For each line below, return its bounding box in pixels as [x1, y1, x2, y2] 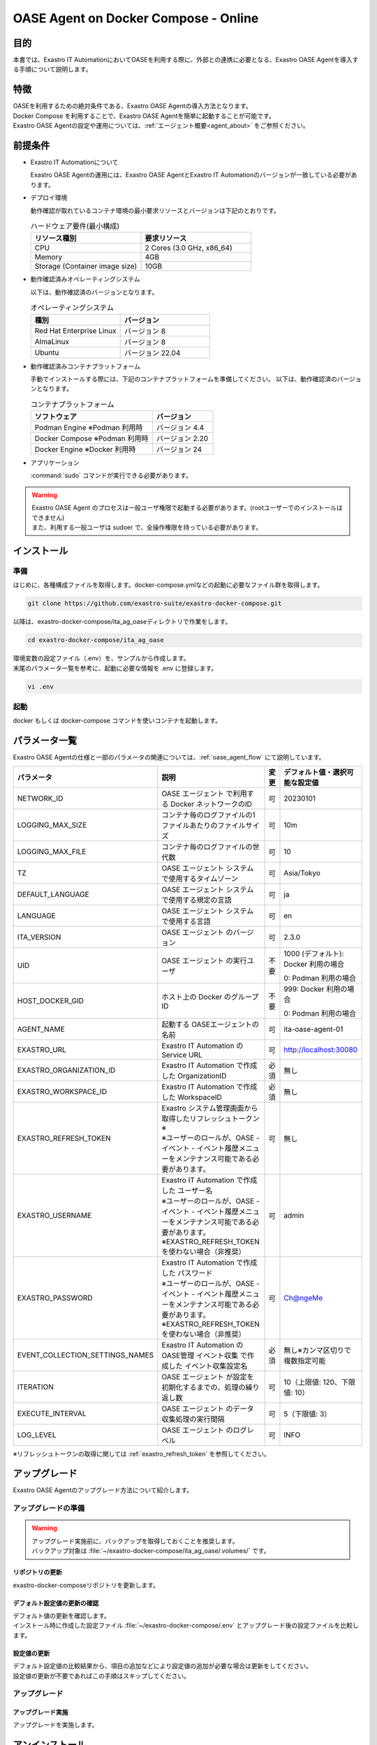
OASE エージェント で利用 [161, 789, 247, 799]
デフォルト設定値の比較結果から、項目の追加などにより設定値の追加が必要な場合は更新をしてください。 [13, 1662, 312, 1670]
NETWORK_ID [17, 793, 64, 803]
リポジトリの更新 [13, 1568, 62, 1577]
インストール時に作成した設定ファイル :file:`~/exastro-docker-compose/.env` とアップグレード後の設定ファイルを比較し [13, 1621, 359, 1630]
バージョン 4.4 [156, 423, 205, 433]
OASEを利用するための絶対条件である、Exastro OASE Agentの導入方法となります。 [13, 102, 253, 110]
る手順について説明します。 [13, 65, 92, 73]
